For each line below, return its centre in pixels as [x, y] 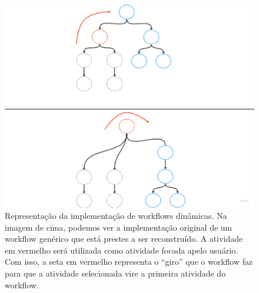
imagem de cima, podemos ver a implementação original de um [119, 227]
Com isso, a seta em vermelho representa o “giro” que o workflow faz [129, 262]
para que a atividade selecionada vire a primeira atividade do [115, 273]
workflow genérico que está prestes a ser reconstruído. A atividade [124, 239]
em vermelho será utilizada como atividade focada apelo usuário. [122, 250]
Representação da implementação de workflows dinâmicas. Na [116, 216]
